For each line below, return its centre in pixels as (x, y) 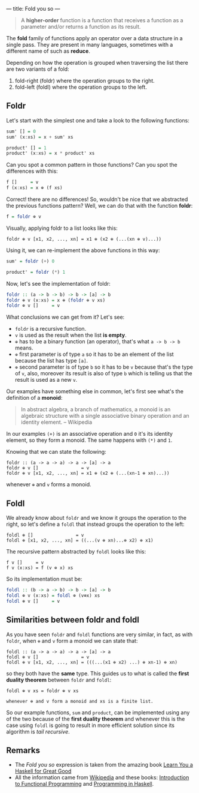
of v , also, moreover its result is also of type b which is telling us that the (103, 373)
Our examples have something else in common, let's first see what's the (95, 391)
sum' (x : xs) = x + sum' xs (40, 137)
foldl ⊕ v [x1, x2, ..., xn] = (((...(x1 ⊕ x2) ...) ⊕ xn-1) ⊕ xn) (92, 662)
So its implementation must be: (44, 579)
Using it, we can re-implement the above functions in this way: (83, 250)
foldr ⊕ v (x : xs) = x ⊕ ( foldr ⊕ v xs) (56, 300)
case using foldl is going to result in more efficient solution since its (91, 725)
